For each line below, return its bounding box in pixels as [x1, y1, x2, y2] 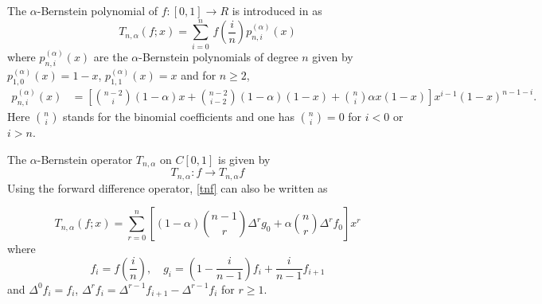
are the [93, 49, 128, 65]
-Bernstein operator [37, 150, 133, 167]
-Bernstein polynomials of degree [138, 49, 298, 65]
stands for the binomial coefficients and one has [63, 108, 294, 125]
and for [181, 66, 216, 83]
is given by [218, 150, 271, 167]
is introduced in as [232, 2, 322, 18]
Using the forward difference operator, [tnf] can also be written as [7, 179, 328, 196]
